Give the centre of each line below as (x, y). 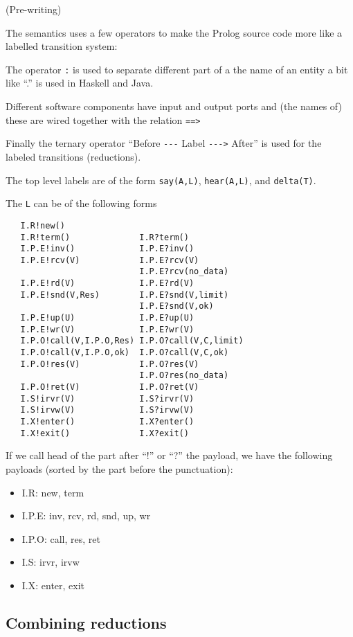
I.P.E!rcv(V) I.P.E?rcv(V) (110, 260)
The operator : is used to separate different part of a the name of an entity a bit (177, 69)
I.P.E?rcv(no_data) (184, 272)
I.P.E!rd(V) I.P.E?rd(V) (107, 284)
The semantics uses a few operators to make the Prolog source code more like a (174, 32)
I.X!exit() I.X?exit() (105, 433)
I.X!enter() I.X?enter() (107, 422)
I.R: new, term (53, 492)
